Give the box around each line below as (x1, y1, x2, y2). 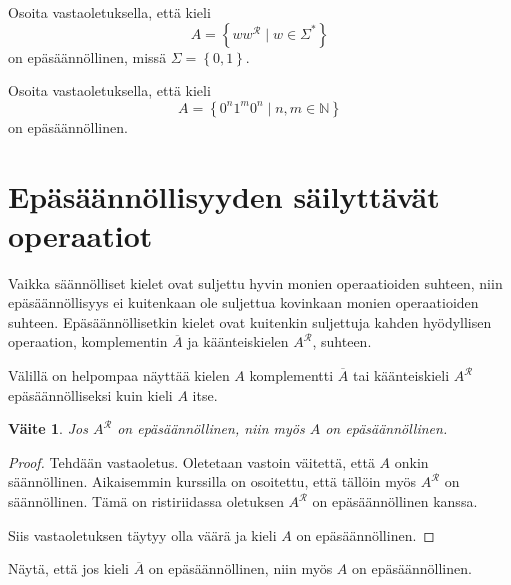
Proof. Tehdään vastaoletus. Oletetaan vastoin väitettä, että (8, 451, 375, 472)
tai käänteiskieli (352, 365, 450, 386)
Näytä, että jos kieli (8, 558, 130, 579)
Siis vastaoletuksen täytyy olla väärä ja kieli (8, 524, 277, 545)
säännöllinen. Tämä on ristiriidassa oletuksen (8, 491, 284, 512)
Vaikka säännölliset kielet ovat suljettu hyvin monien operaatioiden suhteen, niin (8, 272, 503, 293)
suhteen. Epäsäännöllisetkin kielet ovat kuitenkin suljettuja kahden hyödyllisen (8, 311, 492, 332)
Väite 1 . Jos (8, 418, 88, 439)
